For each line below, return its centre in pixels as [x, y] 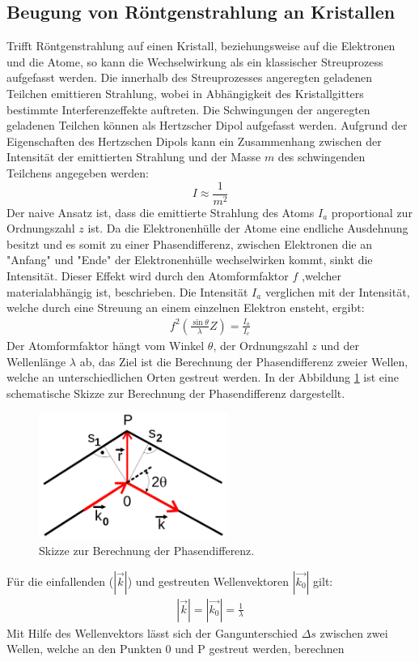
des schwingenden [322, 157]
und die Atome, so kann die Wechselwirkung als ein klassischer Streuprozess [195, 61]
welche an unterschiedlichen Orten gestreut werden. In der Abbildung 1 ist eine [203, 377]
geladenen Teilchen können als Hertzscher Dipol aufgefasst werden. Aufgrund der [207, 125]
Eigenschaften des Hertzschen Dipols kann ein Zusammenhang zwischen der [194, 141]
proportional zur [372, 212]
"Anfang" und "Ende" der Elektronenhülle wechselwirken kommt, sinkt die [190, 260]
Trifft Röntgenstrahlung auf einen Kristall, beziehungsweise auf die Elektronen [201, 46]
